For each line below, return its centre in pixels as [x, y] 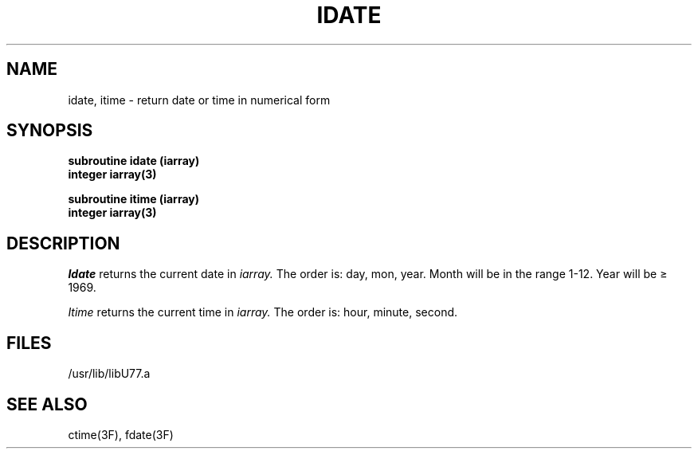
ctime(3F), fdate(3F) [121, 434]
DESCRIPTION [63, 243]
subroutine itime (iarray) [133, 199]
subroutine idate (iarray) [134, 161]
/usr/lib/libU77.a [109, 374]
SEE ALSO [47, 404]
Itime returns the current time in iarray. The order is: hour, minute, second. [263, 312]
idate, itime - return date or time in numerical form [199, 100]
